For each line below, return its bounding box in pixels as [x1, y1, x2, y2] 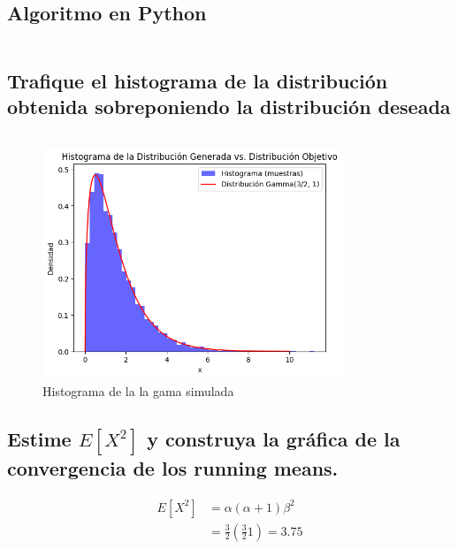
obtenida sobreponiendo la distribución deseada [7, 92, 451, 119]
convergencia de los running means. [7, 454, 339, 481]
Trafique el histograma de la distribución [7, 66, 388, 94]
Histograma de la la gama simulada [42, 381, 234, 400]
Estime [7, 424, 72, 452]
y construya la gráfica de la [147, 424, 401, 452]
